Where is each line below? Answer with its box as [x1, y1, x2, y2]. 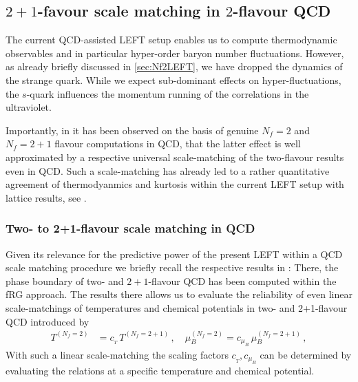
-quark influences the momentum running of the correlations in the [26, 86, 309, 100]
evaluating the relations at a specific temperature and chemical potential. [6, 363, 315, 378]
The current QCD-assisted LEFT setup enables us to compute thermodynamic [6, 32, 337, 47]
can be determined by [260, 347, 352, 361]
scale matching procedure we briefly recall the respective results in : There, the [6, 260, 339, 275]
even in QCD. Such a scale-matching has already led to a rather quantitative [6, 163, 330, 178]
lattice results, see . [6, 190, 87, 204]
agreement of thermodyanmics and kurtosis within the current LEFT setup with [6, 177, 344, 191]
